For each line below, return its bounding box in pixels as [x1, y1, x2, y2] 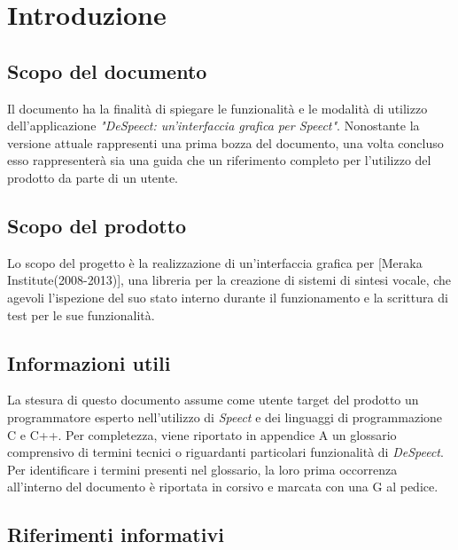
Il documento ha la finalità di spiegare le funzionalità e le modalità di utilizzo [7, 98, 428, 117]
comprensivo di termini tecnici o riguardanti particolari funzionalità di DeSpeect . [7, 443, 444, 461]
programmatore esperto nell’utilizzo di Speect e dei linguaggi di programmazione [7, 407, 443, 426]
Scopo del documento [7, 57, 207, 84]
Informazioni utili [7, 349, 171, 376]
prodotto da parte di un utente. [7, 168, 179, 186]
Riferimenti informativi [7, 521, 224, 548]
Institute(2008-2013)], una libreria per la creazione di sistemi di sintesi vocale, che [7, 271, 452, 289]
